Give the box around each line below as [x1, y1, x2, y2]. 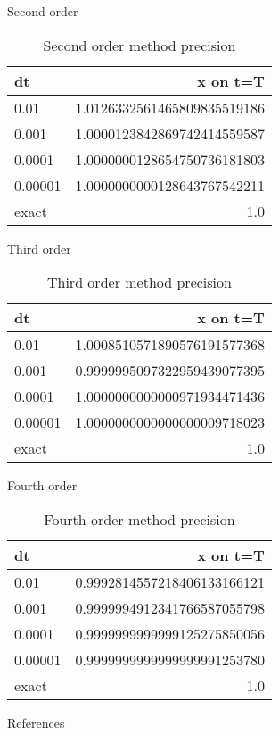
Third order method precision [46, 271, 232, 293]
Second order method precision [43, 34, 236, 55]
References [7, 713, 65, 731]
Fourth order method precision [44, 508, 235, 530]
